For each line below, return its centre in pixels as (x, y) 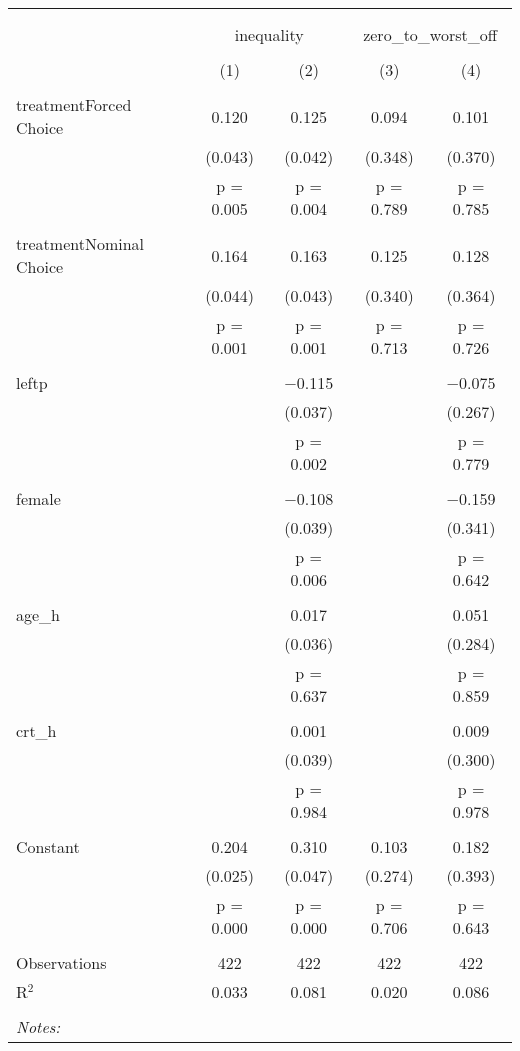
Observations (61, 962)
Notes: (38, 1026)
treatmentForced (74, 104)
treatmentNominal (80, 243)
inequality (269, 34)
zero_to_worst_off (430, 34)
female (38, 498)
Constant (48, 846)
